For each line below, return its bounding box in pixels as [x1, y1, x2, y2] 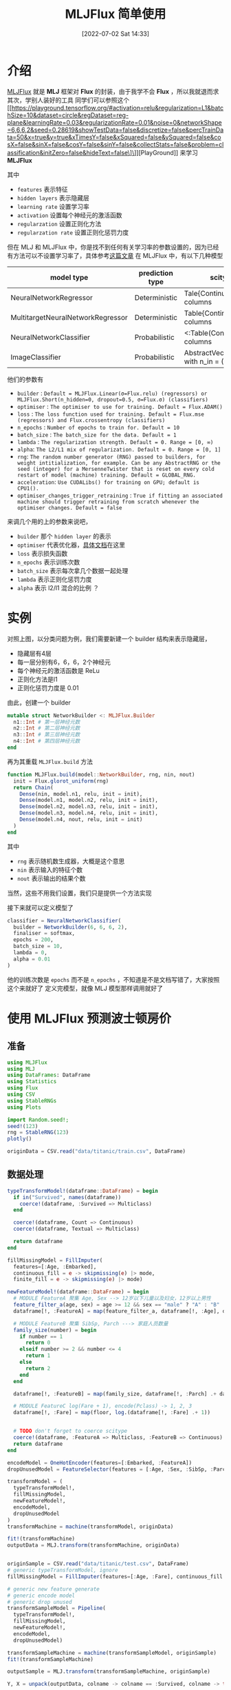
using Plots [7, 1104, 41, 1111]
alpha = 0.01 [13, 956, 51, 963]
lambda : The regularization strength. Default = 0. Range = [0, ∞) [16, 437, 214, 445]
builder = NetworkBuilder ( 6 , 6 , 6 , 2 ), [13, 923, 128, 931]
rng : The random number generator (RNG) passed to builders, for [16, 452, 206, 461]
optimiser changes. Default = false [16, 504, 122, 511]
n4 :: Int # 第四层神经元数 [13, 738, 80, 745]
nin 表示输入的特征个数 [16, 865, 83, 874]
